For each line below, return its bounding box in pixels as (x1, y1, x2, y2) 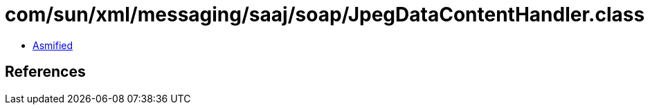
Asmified (33, 39, 73, 51)
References (5, 63, 86, 81)
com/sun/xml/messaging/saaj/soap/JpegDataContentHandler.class (5, 3, 645, 26)
